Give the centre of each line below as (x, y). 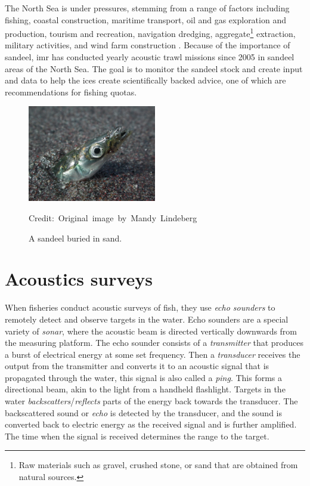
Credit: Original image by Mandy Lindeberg (113, 218)
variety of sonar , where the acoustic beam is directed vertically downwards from (151, 331)
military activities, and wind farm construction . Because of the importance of (148, 45)
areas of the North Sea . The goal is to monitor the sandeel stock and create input (154, 68)
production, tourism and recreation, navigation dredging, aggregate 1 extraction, (150, 32)
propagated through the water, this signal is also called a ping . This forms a (144, 377)
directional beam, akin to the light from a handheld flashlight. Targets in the (145, 389)
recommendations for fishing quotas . (71, 92)
